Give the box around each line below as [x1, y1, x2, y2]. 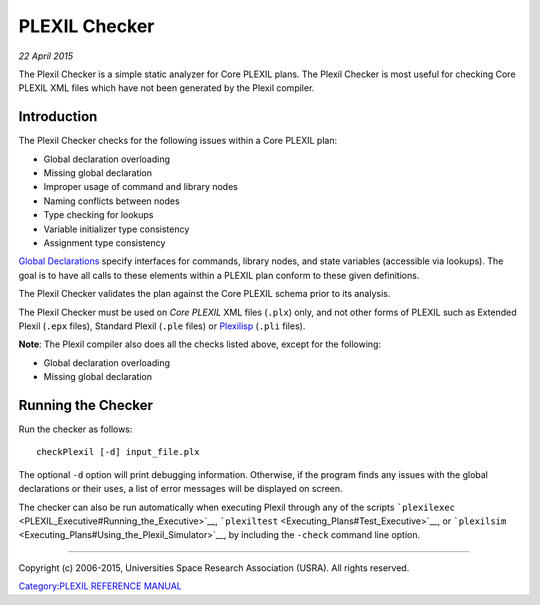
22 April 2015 [18, 50, 74, 62]
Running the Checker [18, 396, 154, 414]
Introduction [18, 108, 98, 125]
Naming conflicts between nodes [43, 195, 180, 207]
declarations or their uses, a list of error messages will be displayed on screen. [18, 483, 344, 495]
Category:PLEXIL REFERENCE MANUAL [18, 580, 182, 592]
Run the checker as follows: [18, 423, 133, 435]
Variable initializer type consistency [43, 223, 190, 235]
